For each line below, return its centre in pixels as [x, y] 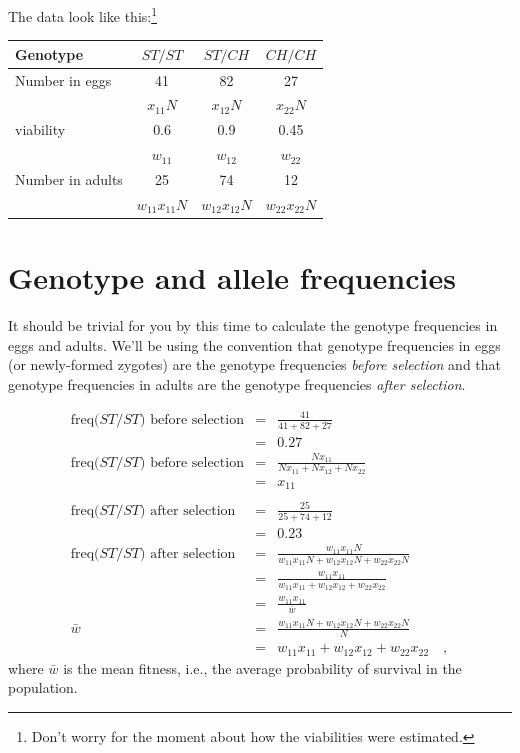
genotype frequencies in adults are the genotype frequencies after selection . [237, 383]
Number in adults [69, 178]
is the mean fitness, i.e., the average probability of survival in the [262, 667]
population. [43, 687]
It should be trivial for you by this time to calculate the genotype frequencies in [253, 325]
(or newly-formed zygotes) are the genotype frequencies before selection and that [255, 364]
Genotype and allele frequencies [232, 277]
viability [40, 129]
